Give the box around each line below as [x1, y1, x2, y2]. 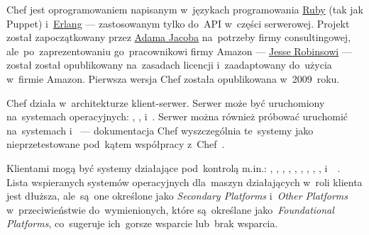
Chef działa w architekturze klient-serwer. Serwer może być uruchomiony [6, 95, 325, 110]
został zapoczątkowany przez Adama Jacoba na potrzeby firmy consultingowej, [6, 30, 351, 45]
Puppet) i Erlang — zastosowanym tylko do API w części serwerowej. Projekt [6, 16, 350, 30]
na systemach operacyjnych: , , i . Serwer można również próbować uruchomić [6, 109, 348, 124]
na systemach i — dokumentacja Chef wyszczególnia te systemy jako [6, 122, 314, 137]
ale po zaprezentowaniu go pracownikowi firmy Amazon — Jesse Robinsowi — [6, 43, 352, 58]
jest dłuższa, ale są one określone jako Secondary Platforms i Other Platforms [6, 188, 348, 203]
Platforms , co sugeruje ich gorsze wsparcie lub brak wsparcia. [6, 216, 278, 231]
